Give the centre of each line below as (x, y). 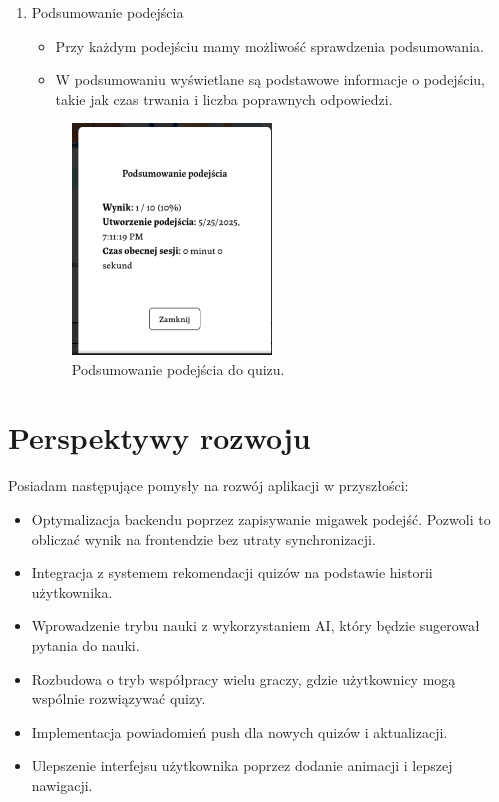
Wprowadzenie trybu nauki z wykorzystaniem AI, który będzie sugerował (255, 625)
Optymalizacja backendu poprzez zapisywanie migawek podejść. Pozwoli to (261, 518)
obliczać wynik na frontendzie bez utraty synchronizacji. (203, 538)
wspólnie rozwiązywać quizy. (118, 698)
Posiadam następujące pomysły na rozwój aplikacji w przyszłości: (208, 485)
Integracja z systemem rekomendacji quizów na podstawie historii (232, 572)
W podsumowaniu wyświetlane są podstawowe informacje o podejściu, (270, 79)
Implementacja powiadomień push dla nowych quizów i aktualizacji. (239, 731)
